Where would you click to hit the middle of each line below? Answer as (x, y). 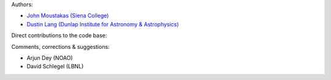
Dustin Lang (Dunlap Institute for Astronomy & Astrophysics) (103, 24)
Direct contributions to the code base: (59, 35)
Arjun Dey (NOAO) (50, 57)
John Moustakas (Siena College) (68, 16)
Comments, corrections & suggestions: (60, 46)
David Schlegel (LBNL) (55, 67)
